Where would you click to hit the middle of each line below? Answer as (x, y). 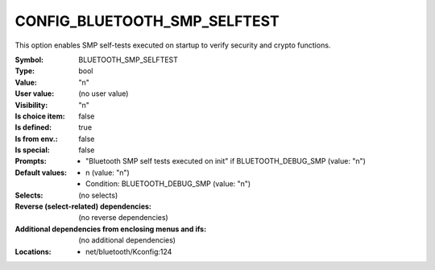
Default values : (41, 172)
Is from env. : (36, 139)
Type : (25, 71)
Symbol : (29, 60)
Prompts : (31, 161)
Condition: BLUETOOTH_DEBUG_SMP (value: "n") (168, 184)
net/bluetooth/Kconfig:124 (129, 251)
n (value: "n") (108, 172)
